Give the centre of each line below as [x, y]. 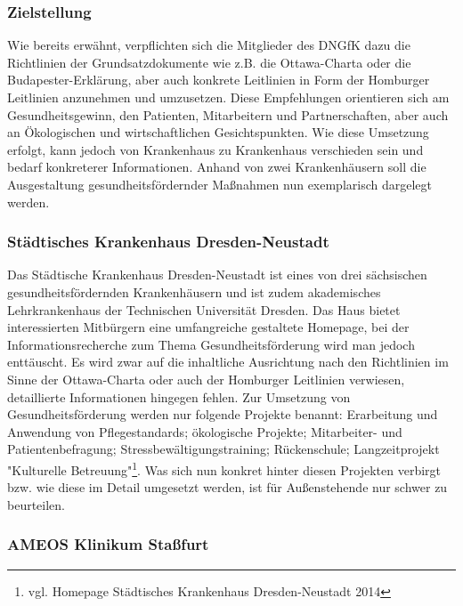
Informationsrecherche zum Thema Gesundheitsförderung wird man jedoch [211, 344]
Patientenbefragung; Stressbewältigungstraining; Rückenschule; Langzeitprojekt [223, 449]
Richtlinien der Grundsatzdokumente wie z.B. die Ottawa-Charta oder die [209, 62]
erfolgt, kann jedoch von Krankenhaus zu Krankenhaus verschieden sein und [215, 149]
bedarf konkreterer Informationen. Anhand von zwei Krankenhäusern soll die [217, 167]
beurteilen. [37, 504]
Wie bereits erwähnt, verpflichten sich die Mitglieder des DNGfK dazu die [209, 45]
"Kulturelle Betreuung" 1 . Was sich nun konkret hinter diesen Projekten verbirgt [224, 468]
